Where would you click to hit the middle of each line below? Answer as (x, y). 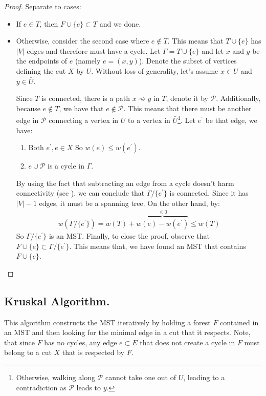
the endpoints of (42, 61)
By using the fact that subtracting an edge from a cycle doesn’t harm (125, 183)
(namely (88, 61)
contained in (239, 322)
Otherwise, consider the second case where (83, 41)
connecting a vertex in (84, 120)
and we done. (120, 23)
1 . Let (186, 119)
